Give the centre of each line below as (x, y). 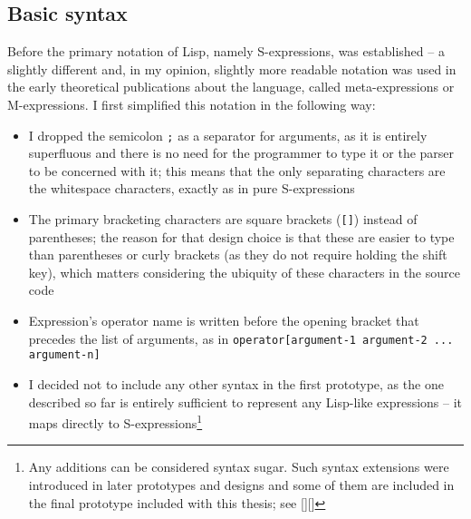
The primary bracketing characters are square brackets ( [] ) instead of (223, 219)
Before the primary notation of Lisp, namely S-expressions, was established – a (226, 51)
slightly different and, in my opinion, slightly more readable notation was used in (232, 69)
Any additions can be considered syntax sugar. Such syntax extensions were (239, 467)
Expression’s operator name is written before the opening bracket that (224, 321)
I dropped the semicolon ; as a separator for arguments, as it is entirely (228, 135)
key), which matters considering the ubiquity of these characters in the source (244, 272)
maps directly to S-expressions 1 (115, 421)
